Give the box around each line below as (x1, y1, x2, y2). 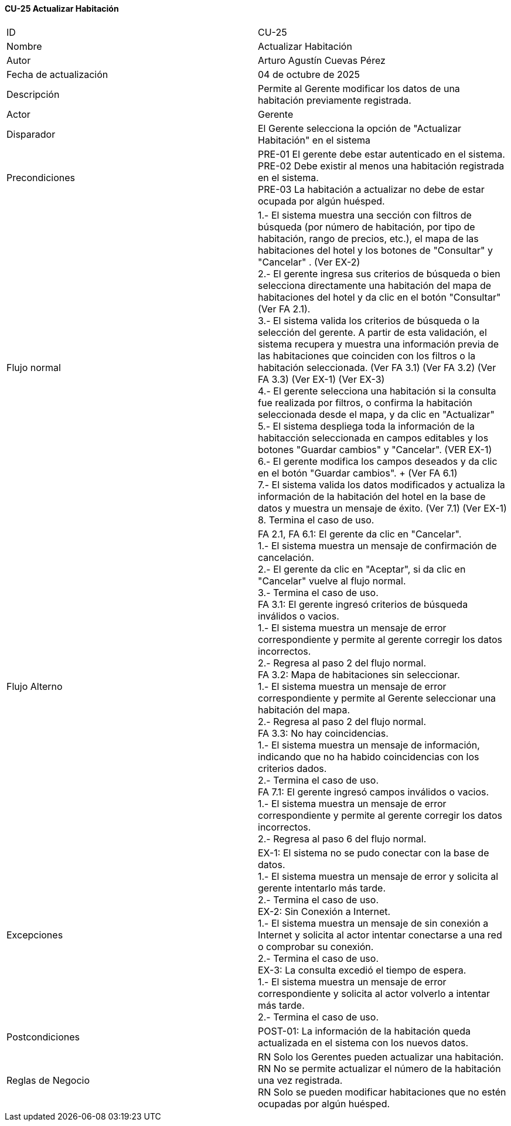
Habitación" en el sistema (258, 134, 371, 146)
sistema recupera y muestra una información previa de (258, 338, 499, 350)
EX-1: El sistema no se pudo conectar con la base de (258, 846, 489, 859)
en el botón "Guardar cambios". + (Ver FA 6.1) (258, 467, 458, 479)
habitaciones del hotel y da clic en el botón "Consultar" (258, 291, 501, 303)
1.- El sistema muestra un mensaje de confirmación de (258, 539, 497, 552)
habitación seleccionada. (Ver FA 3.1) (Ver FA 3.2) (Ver (258, 361, 496, 373)
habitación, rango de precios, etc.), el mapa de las (258, 232, 479, 244)
